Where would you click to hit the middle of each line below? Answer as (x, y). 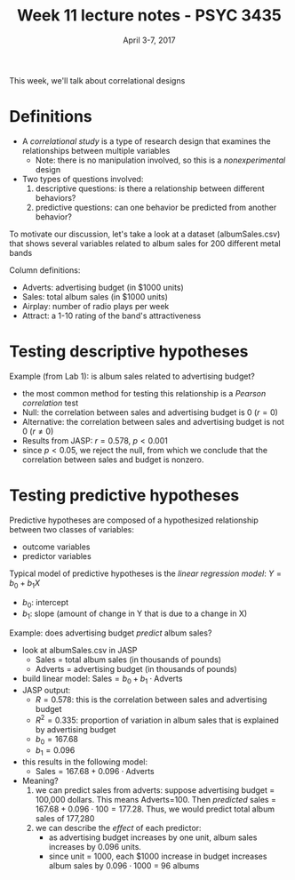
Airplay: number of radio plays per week (96, 306)
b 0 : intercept (45, 603)
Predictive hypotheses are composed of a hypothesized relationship (134, 520)
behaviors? (56, 197)
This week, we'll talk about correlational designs (97, 80)
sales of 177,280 (65, 819)
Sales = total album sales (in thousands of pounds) (128, 660)
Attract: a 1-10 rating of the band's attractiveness (112, 316)
